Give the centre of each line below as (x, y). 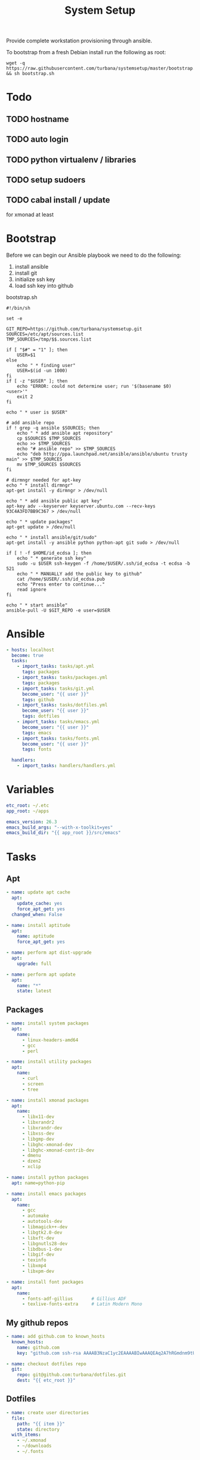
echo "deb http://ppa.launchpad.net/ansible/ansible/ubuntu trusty (102, 454)
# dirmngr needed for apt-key (44, 480)
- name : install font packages (45, 1282)
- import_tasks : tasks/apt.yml (56, 667)
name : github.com (38, 1347)
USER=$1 (26, 355)
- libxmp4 (34, 1266)
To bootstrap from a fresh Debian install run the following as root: (86, 52)
